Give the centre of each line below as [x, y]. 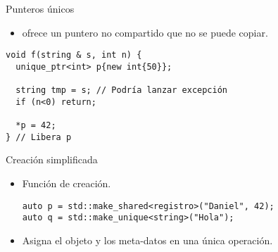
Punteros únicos [40, 8]
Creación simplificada [52, 159]
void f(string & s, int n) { [74, 55]
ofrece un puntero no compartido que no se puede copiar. [145, 32]
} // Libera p [39, 137]
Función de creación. [67, 183]
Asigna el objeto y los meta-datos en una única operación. [147, 240]
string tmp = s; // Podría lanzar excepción [121, 90]
